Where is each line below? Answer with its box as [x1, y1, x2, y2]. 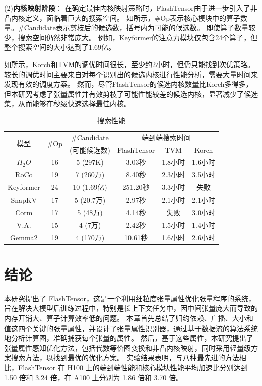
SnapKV [11, 195, 37, 205]
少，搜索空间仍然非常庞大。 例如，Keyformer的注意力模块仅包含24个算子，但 [4, 32, 258, 42]
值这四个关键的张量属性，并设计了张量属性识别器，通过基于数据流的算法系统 [4, 323, 258, 333]
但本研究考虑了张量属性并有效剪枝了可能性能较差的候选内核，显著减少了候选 [4, 88, 258, 99]
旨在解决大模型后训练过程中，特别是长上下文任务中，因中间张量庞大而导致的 [4, 303, 258, 313]
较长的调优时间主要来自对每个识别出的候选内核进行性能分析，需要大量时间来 [4, 69, 258, 79]
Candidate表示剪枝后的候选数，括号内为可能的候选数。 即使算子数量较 [24, 22, 256, 33]
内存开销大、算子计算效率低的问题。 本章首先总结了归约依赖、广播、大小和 [4, 312, 253, 323]
